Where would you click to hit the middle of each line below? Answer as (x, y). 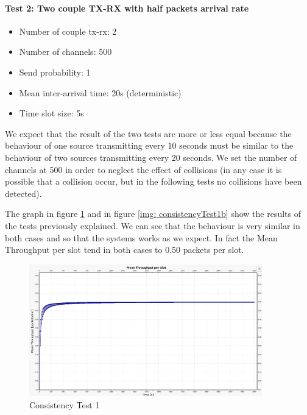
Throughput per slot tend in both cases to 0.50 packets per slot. (125, 250)
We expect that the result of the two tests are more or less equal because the (148, 133)
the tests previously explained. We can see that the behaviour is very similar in (153, 225)
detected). (23, 193)
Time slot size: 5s (51, 113)
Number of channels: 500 (65, 51)
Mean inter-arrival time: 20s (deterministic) (100, 92)
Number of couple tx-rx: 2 (68, 31)
